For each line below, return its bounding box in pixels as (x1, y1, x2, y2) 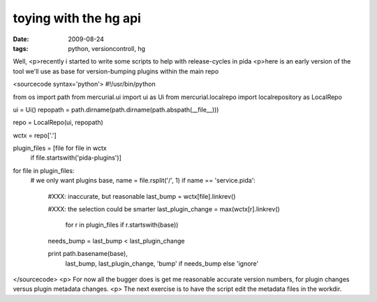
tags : (13, 44, 29, 52)
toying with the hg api (13, 10, 141, 26)
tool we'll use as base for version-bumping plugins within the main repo (13, 67, 219, 75)
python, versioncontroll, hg (68, 44, 146, 52)
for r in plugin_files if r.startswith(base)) (65, 220, 179, 229)
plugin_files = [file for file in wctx (13, 144, 108, 153)
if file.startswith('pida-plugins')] (30, 153, 122, 162)
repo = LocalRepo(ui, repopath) (13, 119, 104, 127)
